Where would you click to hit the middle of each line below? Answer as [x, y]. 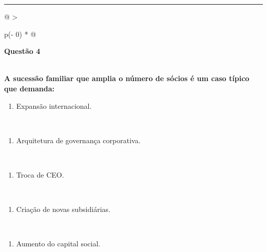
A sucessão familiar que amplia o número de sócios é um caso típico [127, 78]
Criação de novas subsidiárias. [63, 209]
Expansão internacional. [54, 105]
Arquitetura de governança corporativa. [78, 140]
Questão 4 [22, 51]
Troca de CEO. [40, 174]
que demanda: [29, 88]
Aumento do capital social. [58, 244]
